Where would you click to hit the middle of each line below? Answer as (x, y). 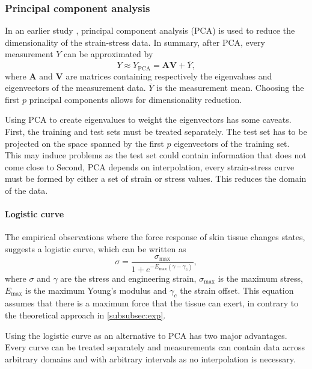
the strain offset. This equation (237, 290)
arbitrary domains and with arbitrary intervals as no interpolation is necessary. (150, 358)
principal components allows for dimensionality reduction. (136, 99)
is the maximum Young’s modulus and (96, 290)
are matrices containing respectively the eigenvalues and (169, 76)
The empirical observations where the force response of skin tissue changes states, (155, 237)
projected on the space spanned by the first (84, 143)
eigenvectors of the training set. (232, 143)
